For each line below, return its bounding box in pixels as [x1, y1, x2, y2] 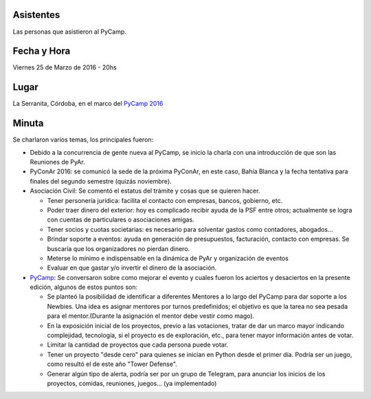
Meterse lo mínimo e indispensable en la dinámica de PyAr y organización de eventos [47, 254, 289, 262]
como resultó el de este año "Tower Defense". [47, 360, 178, 368]
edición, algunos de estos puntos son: [30, 283, 138, 292]
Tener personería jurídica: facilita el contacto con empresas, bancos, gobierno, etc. [47, 196, 283, 204]
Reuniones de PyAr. [30, 158, 85, 166]
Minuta [12, 118, 44, 129]
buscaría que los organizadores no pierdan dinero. [47, 244, 190, 252]
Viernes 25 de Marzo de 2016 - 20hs [12, 63, 117, 72]
